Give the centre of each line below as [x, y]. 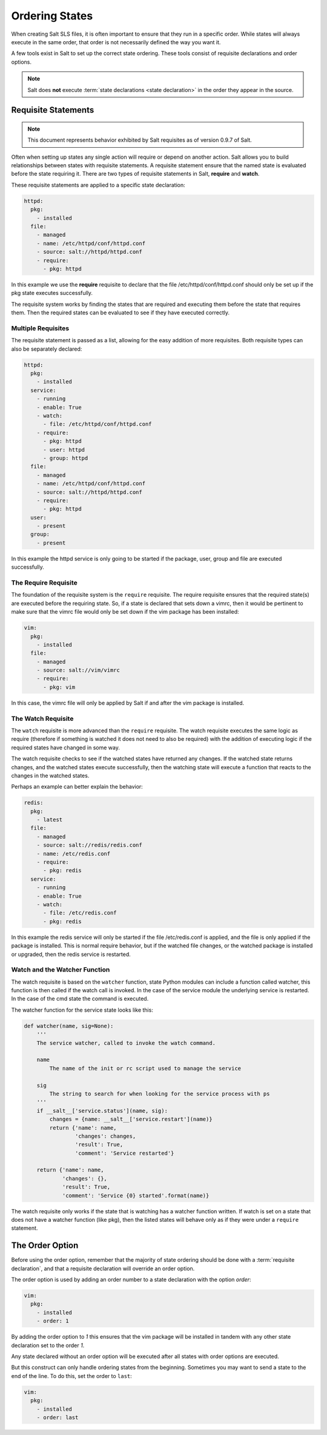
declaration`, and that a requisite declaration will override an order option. [103, 1268]
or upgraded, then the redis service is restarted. [71, 954]
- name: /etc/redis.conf [74, 853]
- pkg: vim [59, 687]
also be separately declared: [47, 349]
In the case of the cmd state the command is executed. [80, 999]
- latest [50, 820]
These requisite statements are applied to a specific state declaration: [98, 185]
